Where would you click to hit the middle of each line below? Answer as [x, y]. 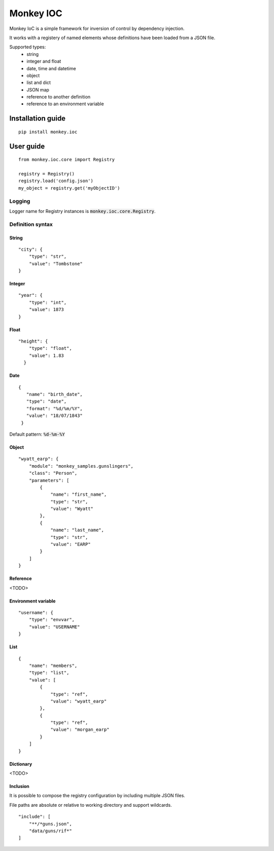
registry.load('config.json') [56, 181]
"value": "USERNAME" [54, 627]
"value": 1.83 [46, 355]
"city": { [30, 249]
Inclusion [20, 786]
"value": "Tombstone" [56, 264]
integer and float [44, 62]
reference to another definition [59, 97]
